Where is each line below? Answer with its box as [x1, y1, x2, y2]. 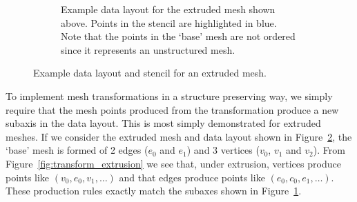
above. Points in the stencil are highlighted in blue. [61, 15, 277, 30]
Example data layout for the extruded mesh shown [61, 2, 276, 16]
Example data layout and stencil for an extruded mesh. [33, 65, 267, 80]
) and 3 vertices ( [186, 143, 260, 157]
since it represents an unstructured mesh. [61, 42, 235, 57]
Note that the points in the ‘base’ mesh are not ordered [61, 29, 296, 43]
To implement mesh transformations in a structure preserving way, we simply [6, 88, 333, 103]
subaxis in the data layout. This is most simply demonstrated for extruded [6, 116, 321, 130]
